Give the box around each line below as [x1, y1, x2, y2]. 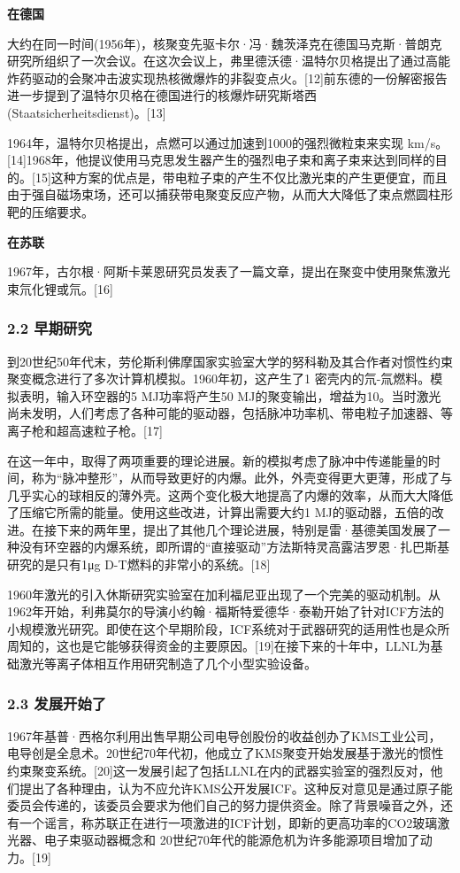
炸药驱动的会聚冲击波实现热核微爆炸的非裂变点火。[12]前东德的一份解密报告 [7, 68, 448, 87]
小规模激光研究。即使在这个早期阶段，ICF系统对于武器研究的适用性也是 [7, 619, 425, 637]
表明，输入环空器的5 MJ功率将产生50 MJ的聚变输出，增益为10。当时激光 [19, 386, 441, 405]
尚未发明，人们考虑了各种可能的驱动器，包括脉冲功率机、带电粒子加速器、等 [7, 404, 453, 422]
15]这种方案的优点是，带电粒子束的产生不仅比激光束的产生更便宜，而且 [34, 167, 448, 186]
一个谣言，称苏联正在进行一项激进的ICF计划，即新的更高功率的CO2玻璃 [19, 813, 438, 831]
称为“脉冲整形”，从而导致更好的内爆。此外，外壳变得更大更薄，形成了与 [31, 468, 453, 487]
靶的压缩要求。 [7, 202, 94, 220]
